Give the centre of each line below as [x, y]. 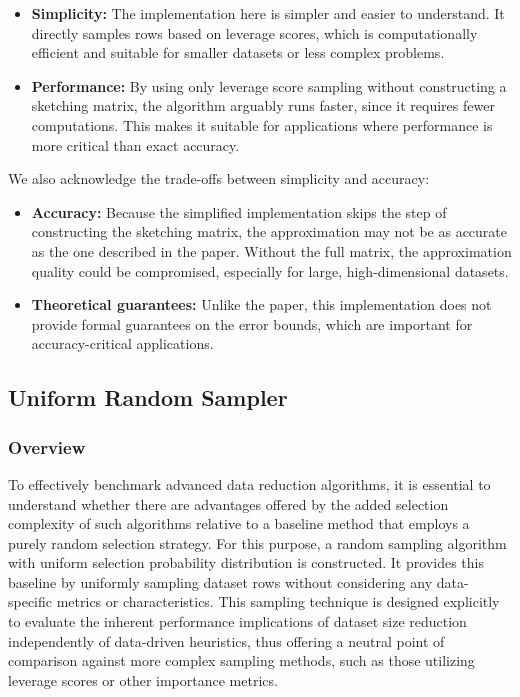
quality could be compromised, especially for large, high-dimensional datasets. [270, 270]
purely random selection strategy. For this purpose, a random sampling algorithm [257, 542]
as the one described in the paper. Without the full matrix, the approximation [271, 250]
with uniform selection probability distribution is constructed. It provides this [246, 562]
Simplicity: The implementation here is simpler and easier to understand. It [268, 13]
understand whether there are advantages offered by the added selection [228, 503]
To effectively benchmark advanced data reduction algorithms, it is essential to [249, 483]
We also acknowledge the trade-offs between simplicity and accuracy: [219, 178]
